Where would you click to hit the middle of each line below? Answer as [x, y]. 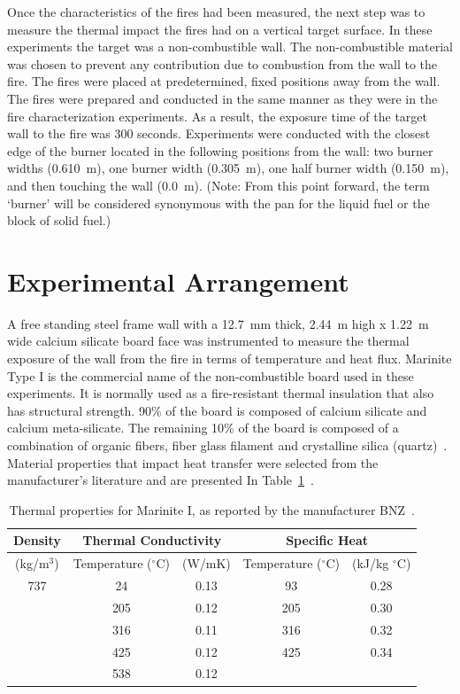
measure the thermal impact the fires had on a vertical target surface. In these [220, 29]
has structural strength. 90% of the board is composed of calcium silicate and [217, 410]
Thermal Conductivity [152, 540]
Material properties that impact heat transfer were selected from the [193, 462]
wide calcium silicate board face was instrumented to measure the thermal [208, 341]
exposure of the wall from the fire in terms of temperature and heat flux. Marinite [230, 359]
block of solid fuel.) [59, 220]
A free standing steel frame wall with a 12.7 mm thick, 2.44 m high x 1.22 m [218, 323]
